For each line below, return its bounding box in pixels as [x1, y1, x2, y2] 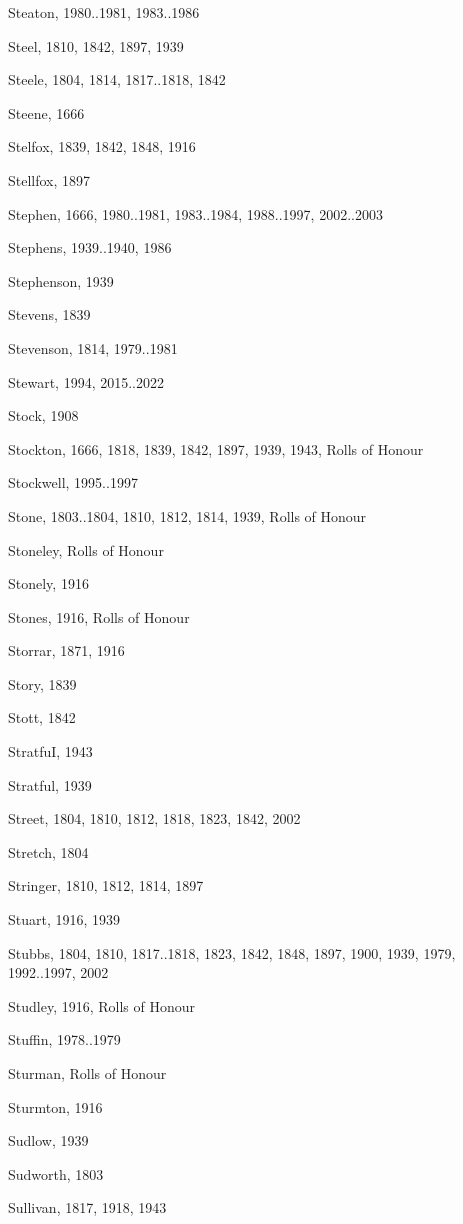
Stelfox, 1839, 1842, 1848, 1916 [8, 136, 196, 157]
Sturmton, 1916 [8, 1096, 103, 1117]
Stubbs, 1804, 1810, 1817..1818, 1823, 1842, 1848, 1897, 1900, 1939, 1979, [8, 942, 456, 963]
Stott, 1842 [8, 707, 76, 728]
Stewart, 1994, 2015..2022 [8, 371, 164, 392]
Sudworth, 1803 [8, 1163, 104, 1184]
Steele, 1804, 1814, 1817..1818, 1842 [8, 69, 226, 90]
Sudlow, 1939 [8, 1130, 89, 1151]
